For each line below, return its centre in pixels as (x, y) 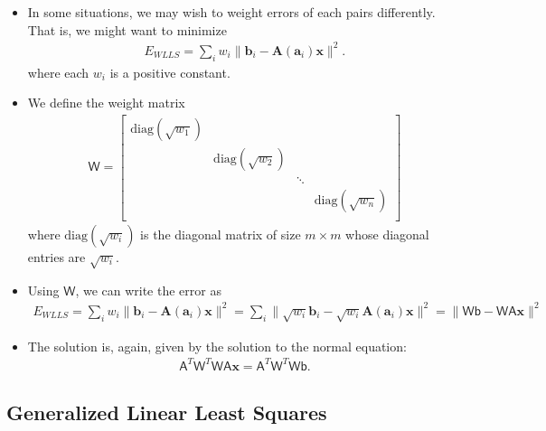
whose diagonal (387, 234)
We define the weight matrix (106, 103)
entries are (56, 256)
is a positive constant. (170, 72)
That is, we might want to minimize (127, 29)
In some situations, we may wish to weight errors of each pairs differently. (231, 12)
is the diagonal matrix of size (221, 234)
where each (58, 72)
